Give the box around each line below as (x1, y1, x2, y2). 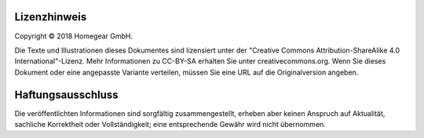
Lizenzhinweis (14, 10, 87, 24)
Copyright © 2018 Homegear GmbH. (14, 31, 133, 41)
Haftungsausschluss (14, 88, 119, 101)
